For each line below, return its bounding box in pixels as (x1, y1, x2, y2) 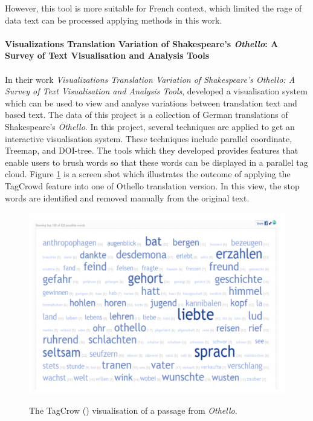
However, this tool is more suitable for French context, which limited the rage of (5, 2, 302, 14)
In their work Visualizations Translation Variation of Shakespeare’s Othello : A (5, 73, 295, 85)
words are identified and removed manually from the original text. (5, 191, 250, 204)
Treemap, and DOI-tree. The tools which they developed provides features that (5, 144, 298, 157)
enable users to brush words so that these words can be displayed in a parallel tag (5, 155, 308, 168)
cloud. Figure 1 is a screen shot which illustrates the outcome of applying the (5, 168, 291, 180)
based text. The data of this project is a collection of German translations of (5, 108, 288, 121)
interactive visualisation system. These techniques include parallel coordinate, (5, 132, 292, 145)
